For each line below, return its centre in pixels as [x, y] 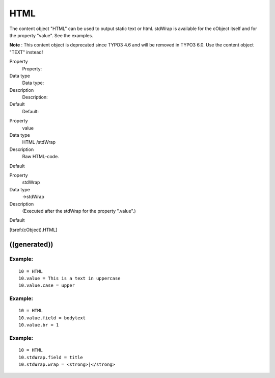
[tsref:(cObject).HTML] [33, 230]
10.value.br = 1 [39, 325]
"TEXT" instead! [26, 52]
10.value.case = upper [47, 285]
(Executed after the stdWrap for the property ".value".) [79, 211]
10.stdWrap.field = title [51, 357]
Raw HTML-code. [41, 157]
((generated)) [31, 244]
